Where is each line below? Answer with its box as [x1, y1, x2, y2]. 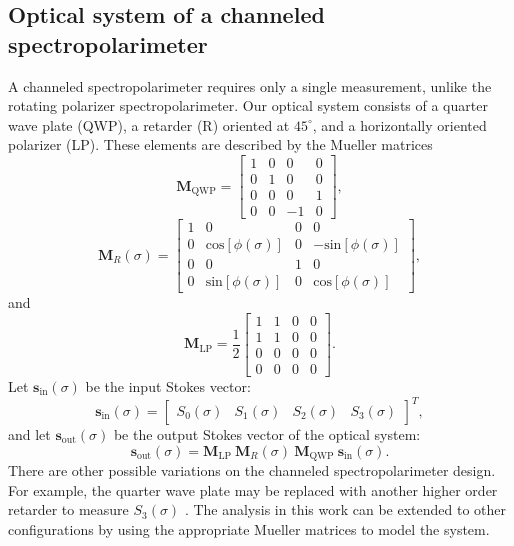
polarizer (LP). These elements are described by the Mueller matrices [8, 134, 433, 155]
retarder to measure [8, 499, 129, 520]
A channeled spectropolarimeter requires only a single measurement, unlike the [8, 75, 492, 96]
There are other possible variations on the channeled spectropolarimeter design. [8, 460, 496, 481]
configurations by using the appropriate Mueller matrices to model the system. [8, 518, 490, 539]
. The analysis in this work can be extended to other [184, 499, 507, 520]
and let [8, 424, 51, 445]
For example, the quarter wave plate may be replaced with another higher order [8, 479, 498, 500]
